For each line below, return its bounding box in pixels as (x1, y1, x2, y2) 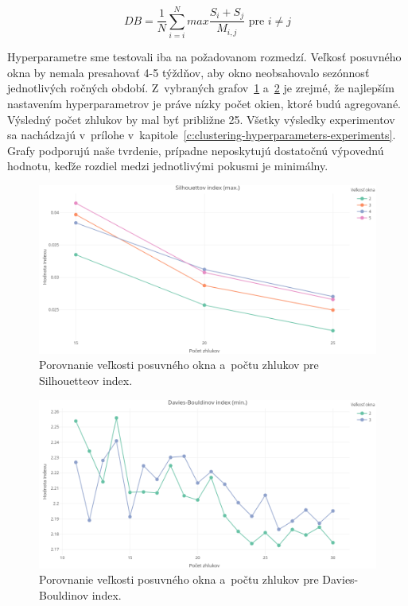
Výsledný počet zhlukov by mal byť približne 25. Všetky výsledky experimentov (7, 111, 395, 127)
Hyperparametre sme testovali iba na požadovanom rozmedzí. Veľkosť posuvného (7, 49, 402, 65)
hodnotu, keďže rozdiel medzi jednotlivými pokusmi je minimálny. (7, 157, 328, 174)
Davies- (322, 571, 359, 588)
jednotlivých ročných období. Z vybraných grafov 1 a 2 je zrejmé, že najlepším (7, 80, 394, 96)
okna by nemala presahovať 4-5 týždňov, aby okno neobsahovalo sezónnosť (7, 64, 370, 80)
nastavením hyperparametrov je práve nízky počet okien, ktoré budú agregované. (7, 95, 401, 111)
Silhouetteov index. (39, 372, 133, 389)
